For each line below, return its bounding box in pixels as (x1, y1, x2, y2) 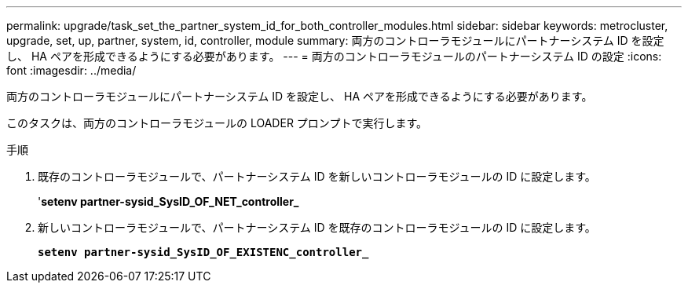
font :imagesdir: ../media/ (6, 64, 137, 77)
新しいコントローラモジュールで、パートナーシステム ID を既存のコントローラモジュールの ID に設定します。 (38, 221, 596, 234)
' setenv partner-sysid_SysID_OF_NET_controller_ (38, 195, 299, 208)
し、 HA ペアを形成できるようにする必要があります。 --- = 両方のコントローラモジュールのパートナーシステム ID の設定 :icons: (6, 49, 662, 63)
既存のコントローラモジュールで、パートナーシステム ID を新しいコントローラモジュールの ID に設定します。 (38, 170, 596, 183)
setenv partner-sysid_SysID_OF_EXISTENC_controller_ (38, 246, 369, 258)
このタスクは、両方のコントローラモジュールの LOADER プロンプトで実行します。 (6, 116, 428, 130)
